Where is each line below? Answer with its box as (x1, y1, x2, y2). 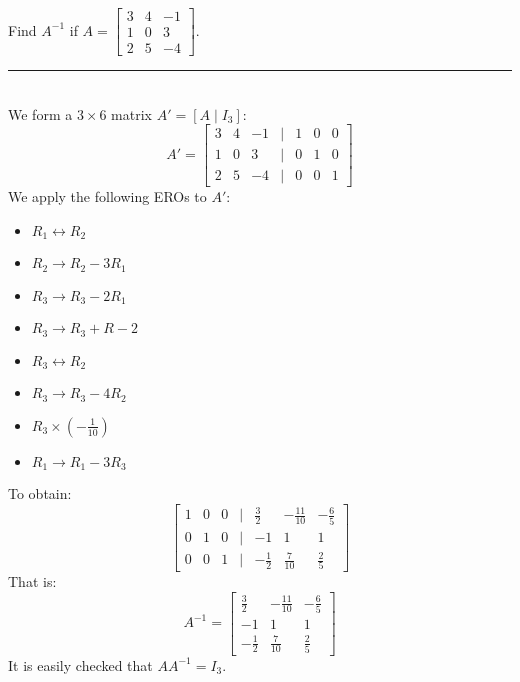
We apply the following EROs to (8, 186, 207, 207)
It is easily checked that (8, 654, 153, 675)
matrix (111, 103, 152, 124)
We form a (8, 103, 73, 124)
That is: (8, 571, 57, 592)
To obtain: (8, 483, 72, 504)
